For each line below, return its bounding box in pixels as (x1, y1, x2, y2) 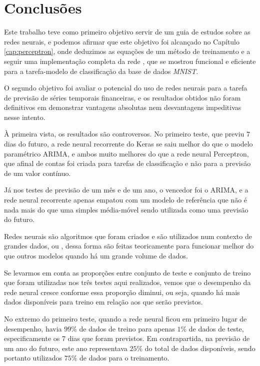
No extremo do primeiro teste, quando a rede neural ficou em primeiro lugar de (4, 313, 247, 323)
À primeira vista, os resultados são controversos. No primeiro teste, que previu (4, 128, 244, 139)
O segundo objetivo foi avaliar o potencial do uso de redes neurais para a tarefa (4, 82, 247, 93)
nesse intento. (4, 111, 45, 122)
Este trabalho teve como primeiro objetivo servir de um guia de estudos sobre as (4, 26, 250, 37)
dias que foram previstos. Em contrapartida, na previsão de (67, 333, 250, 343)
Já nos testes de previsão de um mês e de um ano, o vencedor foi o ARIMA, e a (4, 184, 248, 195)
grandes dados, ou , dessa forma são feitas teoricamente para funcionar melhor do (4, 240, 254, 251)
